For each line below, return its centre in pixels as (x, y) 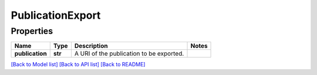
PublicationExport (56, 15)
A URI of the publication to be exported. (129, 54)
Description (91, 46)
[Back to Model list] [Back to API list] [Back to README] (78, 64)
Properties (32, 31)
